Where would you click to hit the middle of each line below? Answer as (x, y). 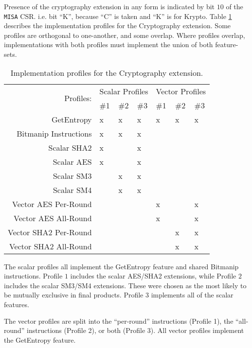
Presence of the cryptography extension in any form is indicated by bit (109, 6)
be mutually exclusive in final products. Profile (74, 295)
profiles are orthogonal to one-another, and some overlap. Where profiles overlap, (125, 35)
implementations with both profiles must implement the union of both (108, 44)
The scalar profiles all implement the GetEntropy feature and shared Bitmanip (121, 266)
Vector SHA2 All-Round (50, 246)
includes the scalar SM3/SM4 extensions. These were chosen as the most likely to (125, 285)
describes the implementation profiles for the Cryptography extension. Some (117, 26)
